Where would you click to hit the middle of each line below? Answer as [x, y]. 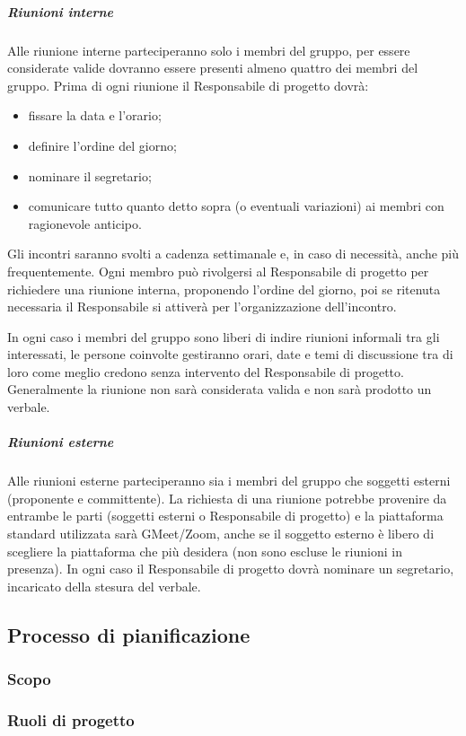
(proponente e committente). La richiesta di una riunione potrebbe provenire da [227, 498]
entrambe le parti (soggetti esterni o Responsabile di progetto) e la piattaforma [225, 516]
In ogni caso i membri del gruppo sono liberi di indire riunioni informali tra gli [224, 336]
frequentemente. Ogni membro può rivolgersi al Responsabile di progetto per [218, 271]
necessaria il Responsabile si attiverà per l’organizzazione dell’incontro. [202, 307]
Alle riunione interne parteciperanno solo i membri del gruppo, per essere [209, 50]
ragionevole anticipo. [85, 223]
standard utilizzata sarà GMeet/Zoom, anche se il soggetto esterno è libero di [221, 533]
